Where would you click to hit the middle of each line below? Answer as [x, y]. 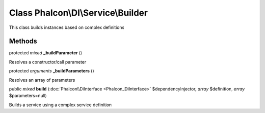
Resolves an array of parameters [42, 80]
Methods [23, 41]
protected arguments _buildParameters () [52, 71]
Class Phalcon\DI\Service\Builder [79, 13]
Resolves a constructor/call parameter [48, 62]
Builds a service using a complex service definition [61, 105]
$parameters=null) [28, 96]
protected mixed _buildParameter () [46, 53]
